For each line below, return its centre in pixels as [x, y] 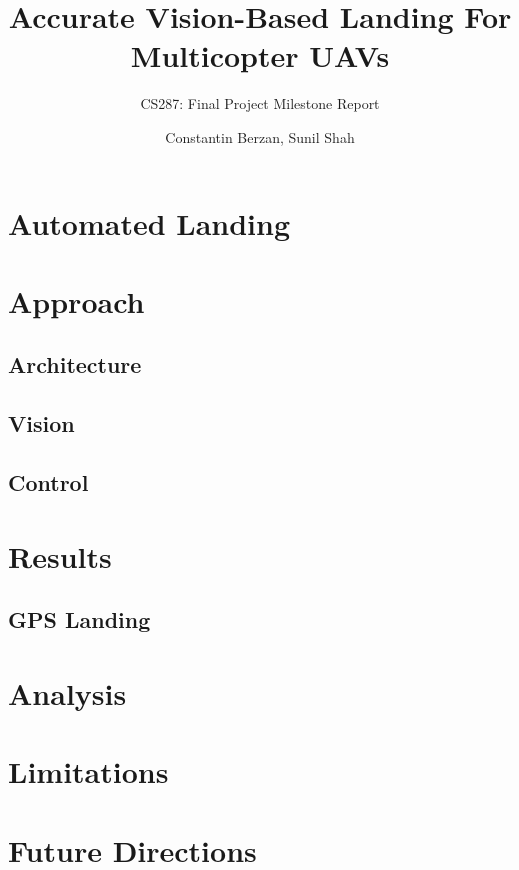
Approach [76, 300]
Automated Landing [149, 222]
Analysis [67, 692]
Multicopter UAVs [260, 55]
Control [48, 482]
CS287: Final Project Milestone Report [260, 103]
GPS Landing [79, 619]
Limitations [88, 771]
